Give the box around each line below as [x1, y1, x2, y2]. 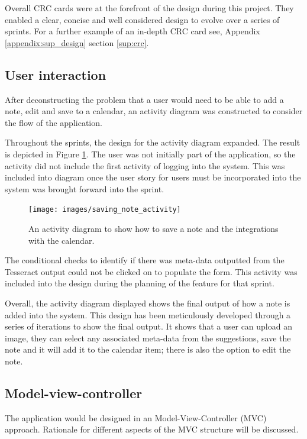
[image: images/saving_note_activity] [28, 205, 181, 214]
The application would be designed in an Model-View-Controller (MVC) [5, 411, 267, 424]
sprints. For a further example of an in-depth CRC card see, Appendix [5, 25, 260, 37]
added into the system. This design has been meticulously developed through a [5, 308, 291, 321]
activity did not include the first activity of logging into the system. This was [5, 159, 285, 172]
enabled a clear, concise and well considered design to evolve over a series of [5, 13, 280, 25]
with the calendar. [28, 234, 95, 246]
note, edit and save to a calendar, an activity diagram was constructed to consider [5, 105, 303, 117]
